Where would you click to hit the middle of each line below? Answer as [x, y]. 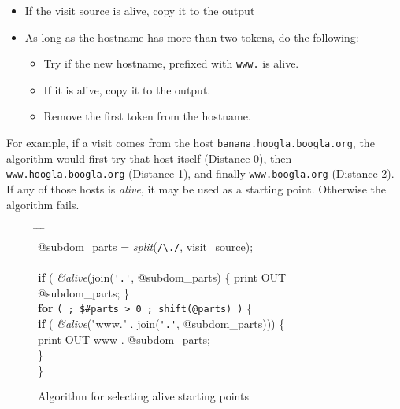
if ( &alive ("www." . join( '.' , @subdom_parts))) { [161, 323]
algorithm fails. [43, 204]
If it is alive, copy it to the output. [127, 89]
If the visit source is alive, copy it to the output [140, 10]
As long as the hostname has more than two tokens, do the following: [192, 37]
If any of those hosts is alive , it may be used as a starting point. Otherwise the [196, 188]
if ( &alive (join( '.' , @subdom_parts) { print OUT [162, 276]
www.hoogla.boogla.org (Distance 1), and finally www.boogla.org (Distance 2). [200, 173]
